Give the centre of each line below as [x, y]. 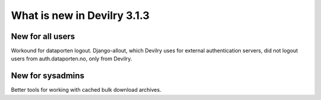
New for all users [43, 36]
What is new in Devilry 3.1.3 [80, 15]
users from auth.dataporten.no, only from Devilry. [72, 59]
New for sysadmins [48, 76]
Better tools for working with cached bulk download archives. [86, 90]
